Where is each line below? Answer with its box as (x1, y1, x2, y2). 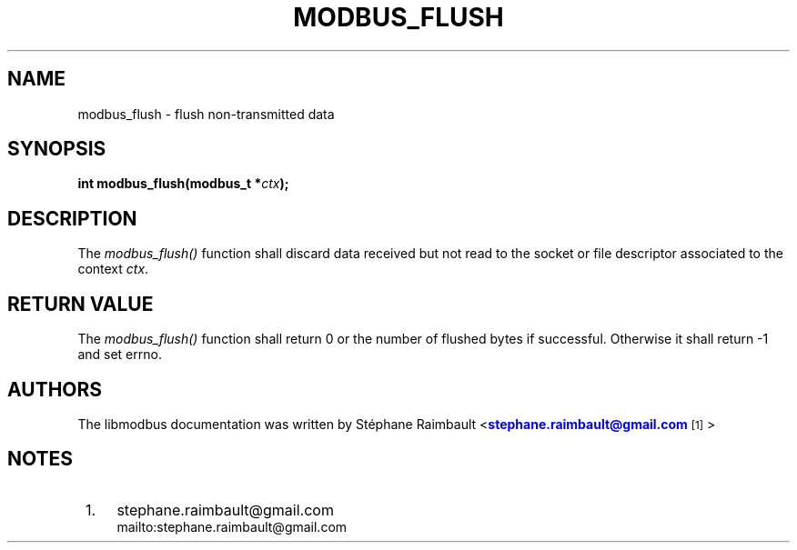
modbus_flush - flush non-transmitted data (77, 105, 335, 122)
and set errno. (77, 346, 162, 363)
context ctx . (77, 261, 149, 277)
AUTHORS (7, 377, 103, 401)
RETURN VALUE (7, 292, 154, 315)
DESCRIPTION (7, 206, 137, 230)
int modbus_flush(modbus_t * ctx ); (77, 175, 289, 192)
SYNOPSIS (7, 137, 106, 161)
